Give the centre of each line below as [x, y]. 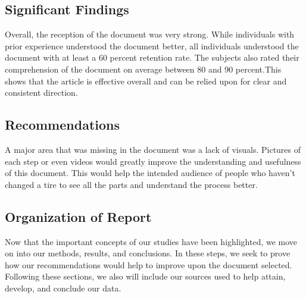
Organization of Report [78, 216]
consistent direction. [41, 92]
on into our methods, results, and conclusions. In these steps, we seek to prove [148, 253]
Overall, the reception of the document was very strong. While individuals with [150, 34]
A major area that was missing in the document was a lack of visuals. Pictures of [153, 149]
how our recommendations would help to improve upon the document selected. [149, 264]
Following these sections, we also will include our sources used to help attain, [145, 276]
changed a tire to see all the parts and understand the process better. [131, 184]
